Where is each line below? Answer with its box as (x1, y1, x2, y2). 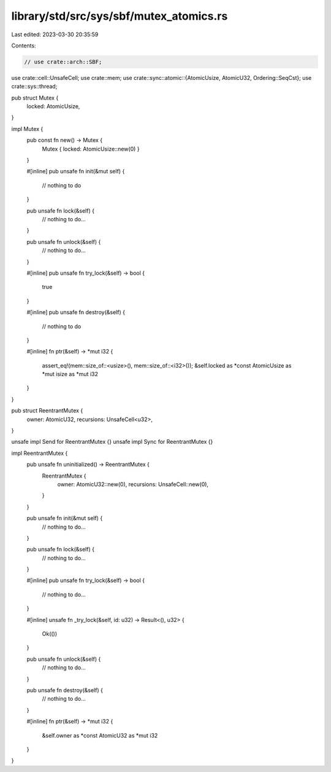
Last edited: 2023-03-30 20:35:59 (11, 31, 99, 38)
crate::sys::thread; (11, 83, 58, 90)
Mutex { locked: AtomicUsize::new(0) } (42, 145, 140, 152)
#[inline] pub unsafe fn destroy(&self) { (26, 309, 126, 316)
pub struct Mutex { (11, 94, 59, 101)
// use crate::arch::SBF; (24, 58, 102, 65)
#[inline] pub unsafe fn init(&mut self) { (26, 168, 125, 175)
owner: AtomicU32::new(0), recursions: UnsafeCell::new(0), (57, 480, 208, 488)
